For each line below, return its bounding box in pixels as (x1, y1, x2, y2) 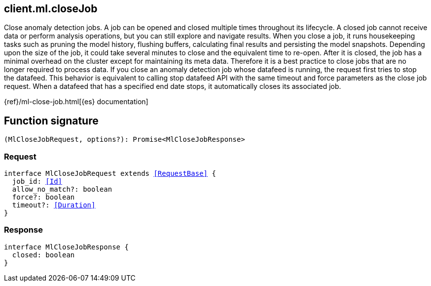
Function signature (4, 114, 99, 127)
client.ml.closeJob (4, 2, 98, 15)
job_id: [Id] (12, 177, 63, 186)
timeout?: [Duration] (12, 201, 96, 209)
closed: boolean (12, 250, 75, 259)
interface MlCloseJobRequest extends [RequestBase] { (4, 169, 216, 178)
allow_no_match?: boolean (12, 185, 112, 194)
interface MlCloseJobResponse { (4, 243, 129, 251)
